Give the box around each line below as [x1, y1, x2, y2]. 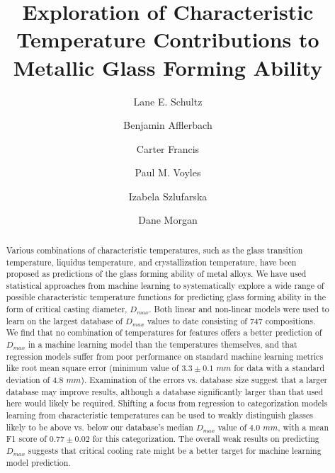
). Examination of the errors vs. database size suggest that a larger [81, 374, 328, 386]
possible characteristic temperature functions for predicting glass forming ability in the [6, 291, 326, 303]
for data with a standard [234, 362, 325, 374]
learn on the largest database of [6, 314, 123, 326]
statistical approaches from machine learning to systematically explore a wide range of [6, 279, 324, 291]
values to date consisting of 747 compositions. [147, 314, 316, 326]
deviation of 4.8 [6, 374, 64, 386]
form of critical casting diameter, [6, 303, 127, 315]
